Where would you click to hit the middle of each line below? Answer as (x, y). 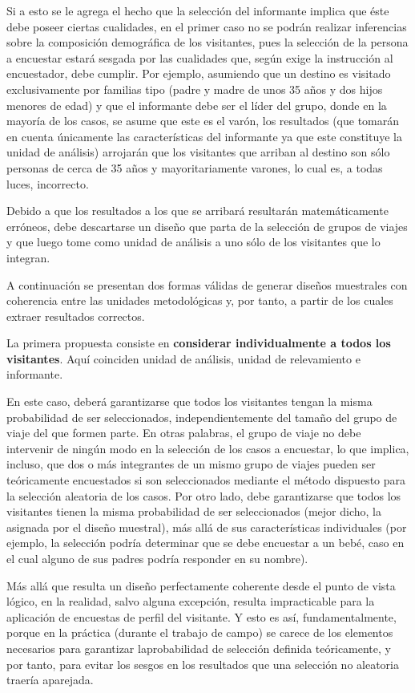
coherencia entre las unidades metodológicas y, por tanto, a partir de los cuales (200, 300)
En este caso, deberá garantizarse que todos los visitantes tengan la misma (189, 401)
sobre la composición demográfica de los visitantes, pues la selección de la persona (207, 42)
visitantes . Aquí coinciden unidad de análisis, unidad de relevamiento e (183, 358)
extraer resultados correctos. (76, 316)
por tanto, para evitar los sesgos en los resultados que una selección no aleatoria (203, 664)
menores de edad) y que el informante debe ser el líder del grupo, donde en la (197, 105)
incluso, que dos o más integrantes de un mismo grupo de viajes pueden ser (191, 464)
